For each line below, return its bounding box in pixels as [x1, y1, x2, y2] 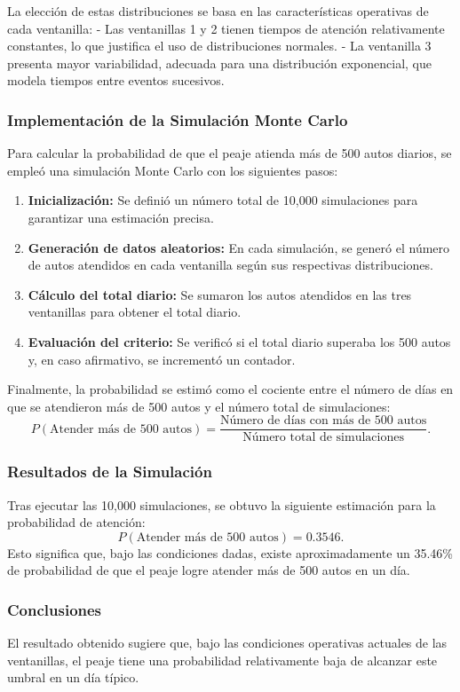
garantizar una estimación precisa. [28, 208, 214, 226]
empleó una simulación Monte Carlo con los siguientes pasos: [7, 161, 338, 179]
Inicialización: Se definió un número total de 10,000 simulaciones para [28, 191, 418, 209]
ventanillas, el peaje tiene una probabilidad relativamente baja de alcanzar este [7, 650, 438, 669]
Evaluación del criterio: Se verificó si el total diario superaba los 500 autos [28, 332, 451, 350]
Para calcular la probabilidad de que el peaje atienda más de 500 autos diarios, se [7, 144, 452, 162]
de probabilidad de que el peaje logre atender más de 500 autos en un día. [7, 561, 410, 579]
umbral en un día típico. [7, 668, 139, 687]
